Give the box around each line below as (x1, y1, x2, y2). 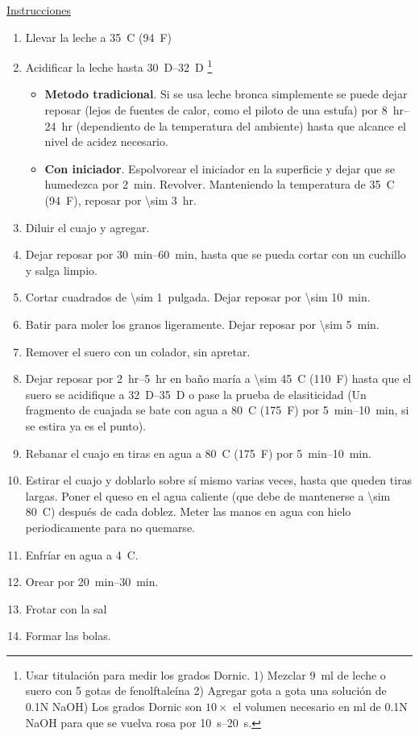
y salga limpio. (25, 261, 97, 278)
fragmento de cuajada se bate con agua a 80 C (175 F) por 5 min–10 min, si (25, 401, 409, 418)
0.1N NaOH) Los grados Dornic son (25, 698, 202, 715)
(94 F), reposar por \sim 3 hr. (44, 192, 197, 208)
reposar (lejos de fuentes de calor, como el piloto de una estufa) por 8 (44, 102, 388, 119)
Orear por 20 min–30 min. (25, 573, 159, 590)
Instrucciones (6, 2, 71, 18)
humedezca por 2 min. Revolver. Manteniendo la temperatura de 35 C (44, 176, 395, 193)
